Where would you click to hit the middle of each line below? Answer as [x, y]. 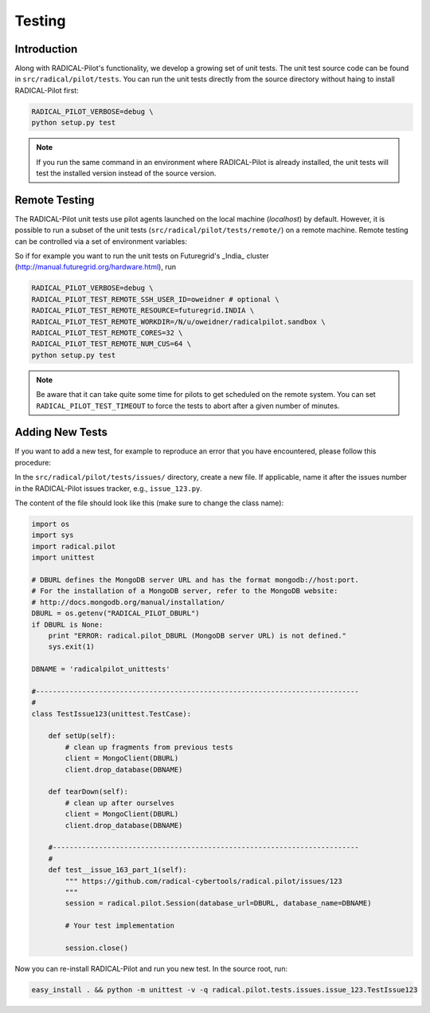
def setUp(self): [82, 736]
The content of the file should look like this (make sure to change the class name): [149, 503]
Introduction [46, 49]
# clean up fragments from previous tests [149, 747]
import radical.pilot [74, 546]
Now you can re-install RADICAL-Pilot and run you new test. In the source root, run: [151, 968]
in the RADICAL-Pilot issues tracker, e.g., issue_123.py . [109, 488]
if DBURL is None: [67, 624]
